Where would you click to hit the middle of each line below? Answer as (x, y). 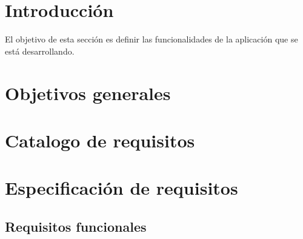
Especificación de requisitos (122, 188)
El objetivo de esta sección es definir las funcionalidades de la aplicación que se (151, 39)
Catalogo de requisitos (100, 140)
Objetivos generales (88, 93)
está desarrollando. (40, 51)
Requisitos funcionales (76, 226)
